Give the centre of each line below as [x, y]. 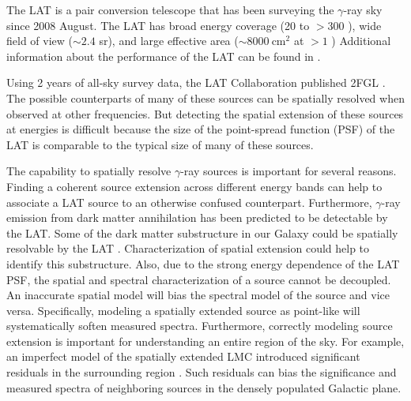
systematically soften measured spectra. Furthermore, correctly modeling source [200, 326]
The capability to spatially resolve [89, 171]
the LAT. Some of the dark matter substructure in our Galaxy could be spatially [202, 232]
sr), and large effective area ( [169, 41]
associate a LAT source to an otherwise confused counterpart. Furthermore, [189, 202]
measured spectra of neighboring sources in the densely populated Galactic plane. [204, 387]
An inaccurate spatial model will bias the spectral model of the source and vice [198, 295]
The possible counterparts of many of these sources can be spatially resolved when [205, 97]
